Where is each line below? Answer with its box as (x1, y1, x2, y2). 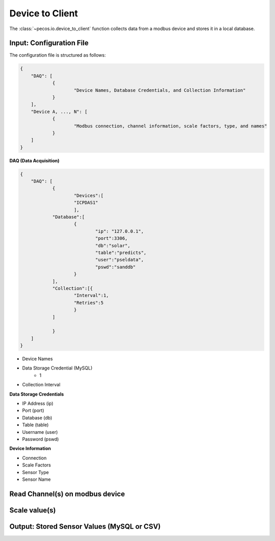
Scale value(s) (9, 506, 56, 514)
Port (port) (22, 407, 44, 413)
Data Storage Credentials (9, 391, 64, 397)
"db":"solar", (95, 242, 131, 249)
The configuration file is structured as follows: (9, 52, 106, 58)
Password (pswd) (22, 436, 59, 442)
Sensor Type (22, 469, 49, 475)
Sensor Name (22, 476, 51, 482)
